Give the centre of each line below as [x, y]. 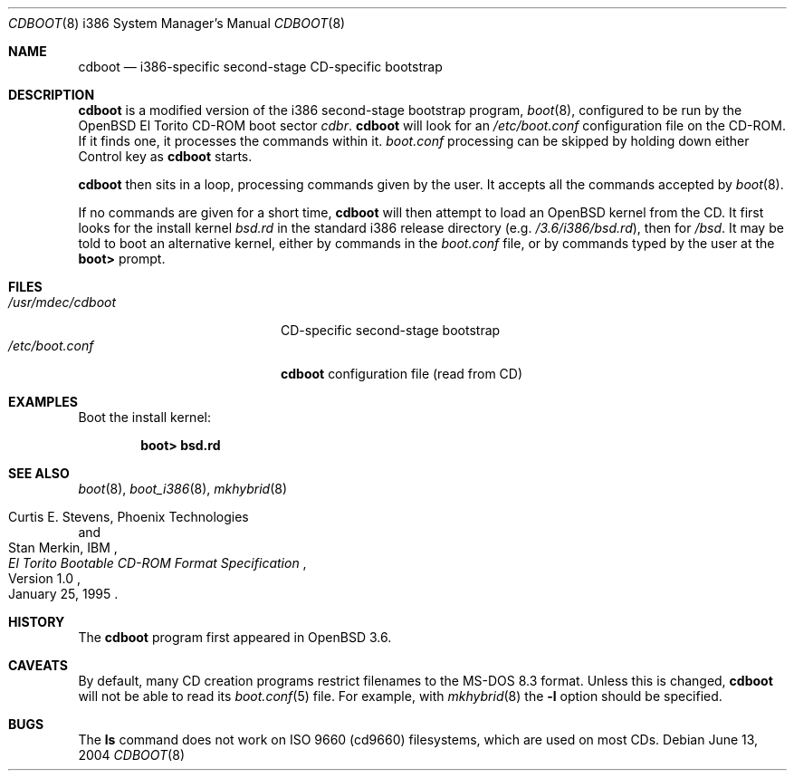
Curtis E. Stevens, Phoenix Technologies [129, 517]
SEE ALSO [39, 473]
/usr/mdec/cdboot [62, 302]
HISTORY [37, 622]
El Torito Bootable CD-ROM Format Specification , [158, 563]
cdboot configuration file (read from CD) [402, 374]
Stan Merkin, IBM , [63, 547]
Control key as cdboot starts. [165, 156]
